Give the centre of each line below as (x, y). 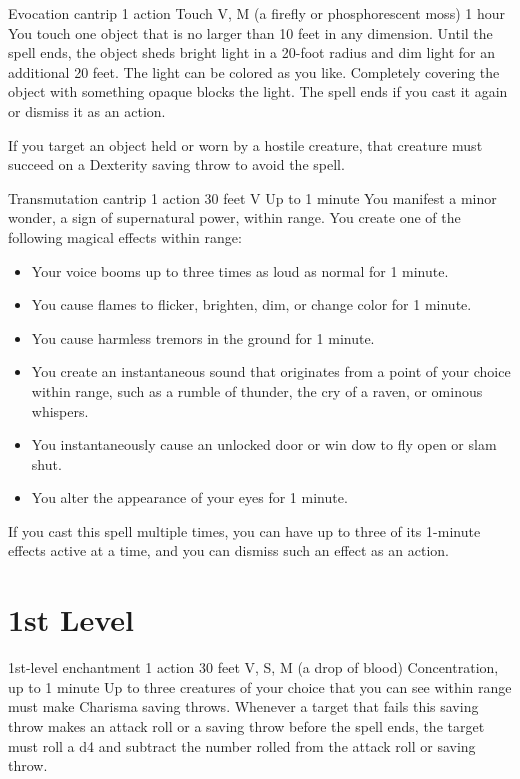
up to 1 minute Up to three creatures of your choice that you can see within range (260, 686)
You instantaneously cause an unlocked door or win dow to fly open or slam (264, 444)
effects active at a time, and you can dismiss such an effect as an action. (228, 550)
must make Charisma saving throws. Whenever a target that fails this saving (243, 706)
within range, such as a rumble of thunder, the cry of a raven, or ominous (257, 390)
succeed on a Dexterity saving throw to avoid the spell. (176, 164)
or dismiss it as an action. (87, 110)
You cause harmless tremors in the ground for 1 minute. (203, 337)
